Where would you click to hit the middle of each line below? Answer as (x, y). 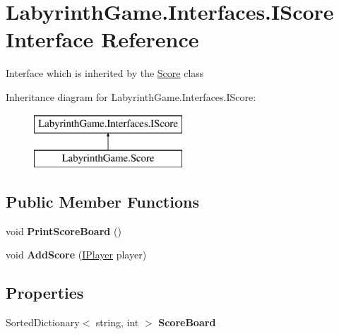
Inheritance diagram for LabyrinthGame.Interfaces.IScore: (131, 96)
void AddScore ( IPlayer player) (76, 255)
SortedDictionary (43, 322)
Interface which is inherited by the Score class (105, 73)
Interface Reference (102, 39)
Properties (45, 293)
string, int (117, 322)
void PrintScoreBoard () (64, 231)
